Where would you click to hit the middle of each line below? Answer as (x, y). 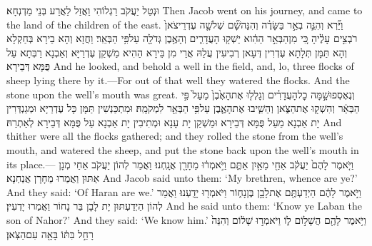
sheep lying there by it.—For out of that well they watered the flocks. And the (178, 80)
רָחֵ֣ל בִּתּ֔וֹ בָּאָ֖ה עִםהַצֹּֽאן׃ (50, 234)
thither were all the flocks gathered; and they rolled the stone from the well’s (175, 136)
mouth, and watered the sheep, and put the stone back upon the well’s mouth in (183, 149)
